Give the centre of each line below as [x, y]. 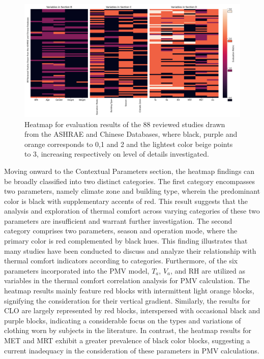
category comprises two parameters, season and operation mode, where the [121, 231]
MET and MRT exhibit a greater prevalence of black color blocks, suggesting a [127, 340]
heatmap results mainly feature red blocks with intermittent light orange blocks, [129, 291]
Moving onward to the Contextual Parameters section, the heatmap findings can [129, 171]
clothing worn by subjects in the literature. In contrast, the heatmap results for [128, 330]
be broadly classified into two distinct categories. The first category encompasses [130, 181]
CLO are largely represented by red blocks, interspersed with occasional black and [132, 310]
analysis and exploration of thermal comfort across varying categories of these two [132, 211]
